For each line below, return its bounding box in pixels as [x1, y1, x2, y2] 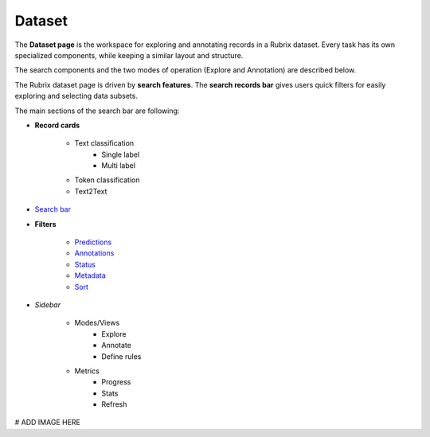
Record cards [34, 120, 80, 130]
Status [74, 259, 96, 269]
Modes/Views [74, 318, 120, 328]
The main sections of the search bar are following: [14, 106, 180, 115]
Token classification [74, 175, 140, 185]
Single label [101, 150, 140, 159]
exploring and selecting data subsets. [14, 92, 139, 101]
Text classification [74, 139, 135, 148]
